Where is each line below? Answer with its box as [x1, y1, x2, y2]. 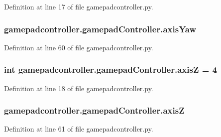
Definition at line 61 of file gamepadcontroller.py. [4, 124, 153, 134]
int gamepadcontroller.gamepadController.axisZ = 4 [4, 63, 217, 76]
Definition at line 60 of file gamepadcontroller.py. [4, 42, 153, 52]
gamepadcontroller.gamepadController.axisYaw [4, 22, 197, 35]
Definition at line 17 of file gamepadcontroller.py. [4, 1, 153, 11]
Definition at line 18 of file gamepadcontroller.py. [4, 83, 153, 93]
